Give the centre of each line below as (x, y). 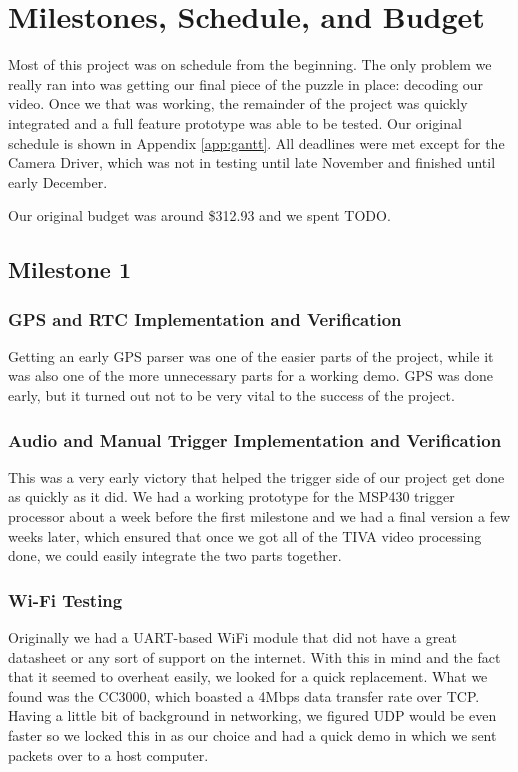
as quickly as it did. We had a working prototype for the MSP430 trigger (231, 496)
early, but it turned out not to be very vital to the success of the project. (231, 395)
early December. (58, 181)
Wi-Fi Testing (65, 599)
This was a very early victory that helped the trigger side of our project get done (256, 476)
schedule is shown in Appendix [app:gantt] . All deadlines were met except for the (256, 142)
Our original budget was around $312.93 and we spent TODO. (199, 215)
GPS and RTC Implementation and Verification (205, 318)
